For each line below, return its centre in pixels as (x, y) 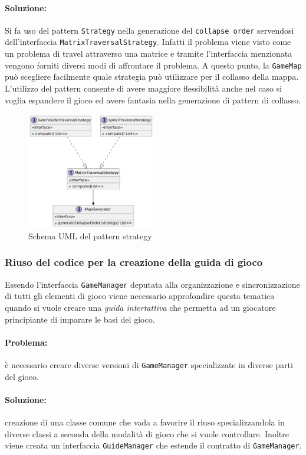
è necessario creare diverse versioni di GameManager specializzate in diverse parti (149, 364)
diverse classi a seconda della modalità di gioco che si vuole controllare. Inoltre (147, 433)
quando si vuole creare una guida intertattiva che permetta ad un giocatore (140, 307)
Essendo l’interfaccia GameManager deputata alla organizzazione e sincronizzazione (152, 284)
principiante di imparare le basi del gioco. (80, 319)
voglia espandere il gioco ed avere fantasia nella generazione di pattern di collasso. (153, 100)
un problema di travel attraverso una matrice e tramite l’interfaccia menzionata (149, 53)
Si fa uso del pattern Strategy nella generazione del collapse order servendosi (149, 30)
